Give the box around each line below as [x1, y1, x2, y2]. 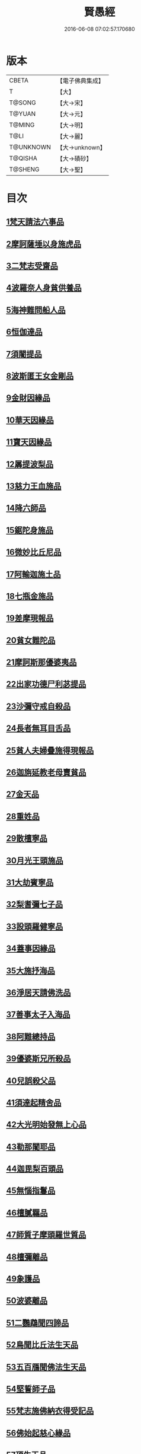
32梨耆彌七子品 [6, 899, 63, 909]
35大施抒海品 [6, 965, 55, 976]
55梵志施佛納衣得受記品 [6, 1406, 94, 1416]
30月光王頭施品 [6, 855, 63, 866]
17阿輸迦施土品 [6, 569, 61, 579]
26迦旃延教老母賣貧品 [6, 768, 86, 778]
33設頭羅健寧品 [6, 921, 63, 931]
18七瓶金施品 [6, 591, 54, 601]
